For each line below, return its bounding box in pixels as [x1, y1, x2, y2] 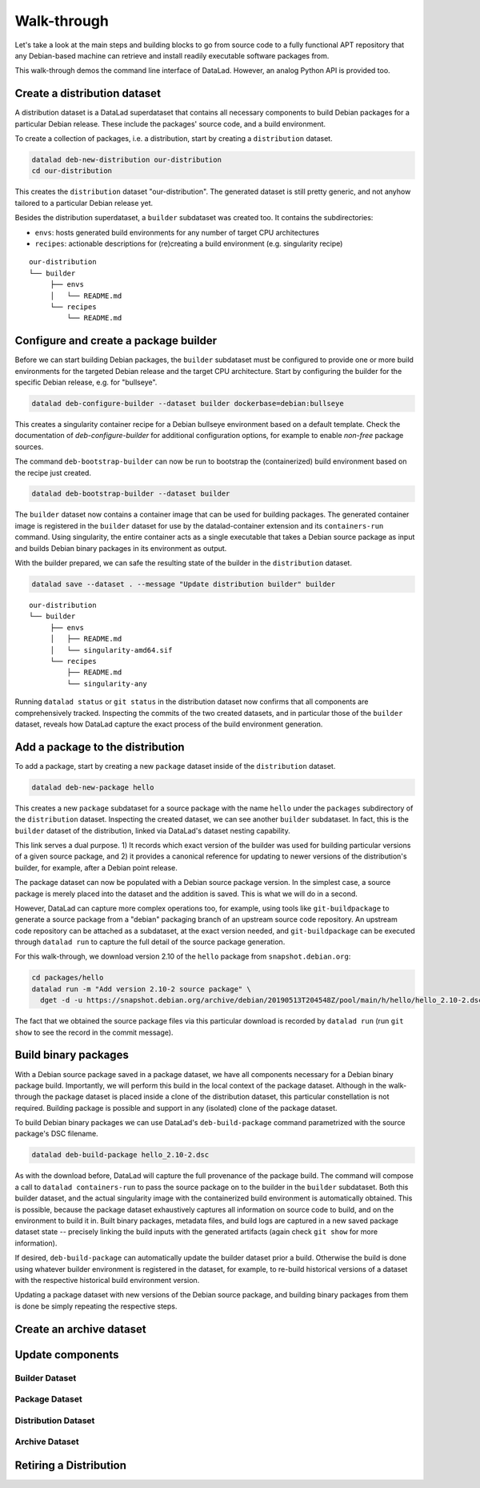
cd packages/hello [31, 973, 104, 983]
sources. [14, 441, 44, 452]
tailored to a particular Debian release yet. [14, 198, 154, 207]
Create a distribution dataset [14, 86, 162, 100]
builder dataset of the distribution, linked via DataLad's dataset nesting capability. [14, 826, 291, 835]
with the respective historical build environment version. [14, 1275, 200, 1285]
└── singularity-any [66, 679, 148, 688]
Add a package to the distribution [14, 740, 185, 754]
